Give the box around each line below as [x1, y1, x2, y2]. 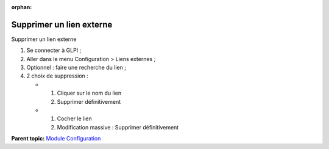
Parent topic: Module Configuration [11, 135, 101, 142]
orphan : [11, 4, 32, 10]
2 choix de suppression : [26, 72, 88, 79]
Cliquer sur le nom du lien [57, 89, 122, 97]
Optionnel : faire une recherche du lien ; [26, 64, 126, 71]
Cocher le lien [57, 115, 92, 122]
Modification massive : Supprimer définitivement [57, 123, 179, 131]
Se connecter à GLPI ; [26, 46, 82, 54]
